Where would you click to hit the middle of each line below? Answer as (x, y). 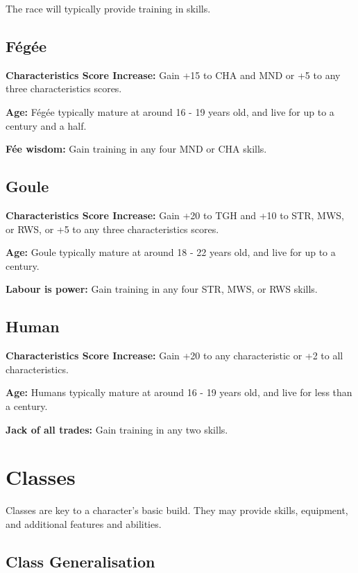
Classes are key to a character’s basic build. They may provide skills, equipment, (177, 510)
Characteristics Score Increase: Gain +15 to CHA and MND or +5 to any (173, 75)
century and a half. (46, 125)
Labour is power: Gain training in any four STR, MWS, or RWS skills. (162, 289)
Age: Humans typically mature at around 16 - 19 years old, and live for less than (179, 392)
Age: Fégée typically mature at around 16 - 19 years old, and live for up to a (170, 111)
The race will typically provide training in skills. (108, 8)
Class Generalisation (80, 561)
